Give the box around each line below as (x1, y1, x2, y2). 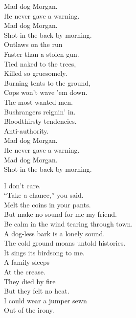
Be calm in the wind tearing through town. (4, 219, 133, 229)
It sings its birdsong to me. (4, 247, 85, 257)
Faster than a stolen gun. (4, 48, 79, 59)
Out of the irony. (4, 305, 54, 315)
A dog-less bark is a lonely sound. (4, 228, 105, 238)
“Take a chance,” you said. (4, 190, 84, 200)
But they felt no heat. (4, 286, 69, 296)
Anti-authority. (4, 125, 49, 136)
